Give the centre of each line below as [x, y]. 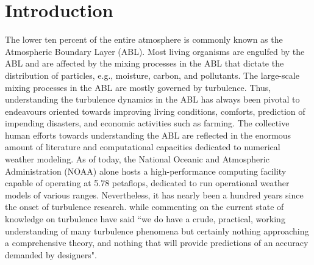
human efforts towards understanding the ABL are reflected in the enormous [148, 135]
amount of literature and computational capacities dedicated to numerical [143, 147]
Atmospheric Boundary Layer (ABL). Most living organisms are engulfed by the [155, 51]
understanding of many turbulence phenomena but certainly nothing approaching [157, 231]
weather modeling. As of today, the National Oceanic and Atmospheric [137, 159]
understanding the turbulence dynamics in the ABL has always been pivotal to [152, 99]
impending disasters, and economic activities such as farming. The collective [147, 123]
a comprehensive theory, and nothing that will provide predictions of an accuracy [157, 243]
